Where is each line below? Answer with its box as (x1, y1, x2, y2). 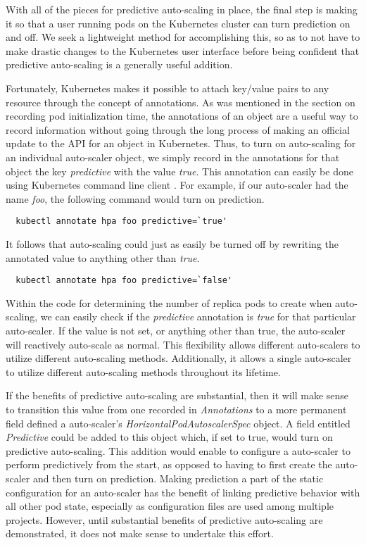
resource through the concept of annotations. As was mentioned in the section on (6, 94, 355, 109)
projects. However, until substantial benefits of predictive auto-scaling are (6, 512, 323, 527)
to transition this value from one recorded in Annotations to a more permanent (6, 401, 347, 416)
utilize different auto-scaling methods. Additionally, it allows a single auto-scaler (6, 351, 352, 365)
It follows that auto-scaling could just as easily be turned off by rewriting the (6, 236, 339, 251)
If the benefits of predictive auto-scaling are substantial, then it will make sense (6, 388, 349, 403)
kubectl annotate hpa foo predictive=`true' (15, 216, 227, 227)
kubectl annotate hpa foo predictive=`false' (15, 275, 233, 286)
